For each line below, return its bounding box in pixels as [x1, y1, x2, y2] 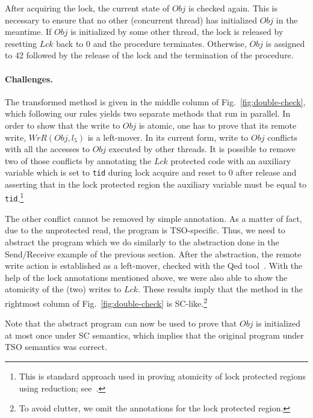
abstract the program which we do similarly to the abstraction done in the [5, 236, 279, 248]
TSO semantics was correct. [5, 340, 107, 353]
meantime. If [5, 25, 52, 38]
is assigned [265, 37, 305, 49]
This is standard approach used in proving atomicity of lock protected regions [19, 370, 306, 383]
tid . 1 [5, 190, 24, 204]
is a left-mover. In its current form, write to [87, 131, 249, 143]
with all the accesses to [5, 143, 90, 155]
